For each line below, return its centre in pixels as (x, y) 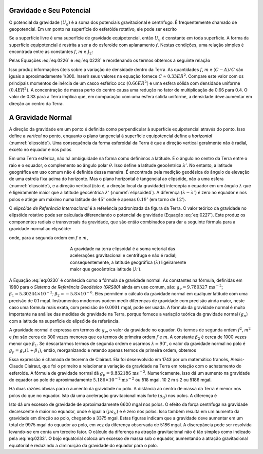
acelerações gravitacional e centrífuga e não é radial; (123, 255)
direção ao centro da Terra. (37, 103)
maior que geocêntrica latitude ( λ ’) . (106, 269)
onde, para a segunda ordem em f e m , (48, 237)
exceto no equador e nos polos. (41, 149)
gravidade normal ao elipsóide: (40, 229)
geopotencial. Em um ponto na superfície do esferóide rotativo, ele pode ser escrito (93, 29)
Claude (16, 366)
